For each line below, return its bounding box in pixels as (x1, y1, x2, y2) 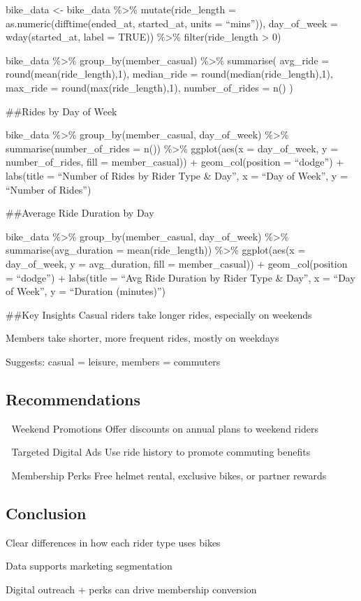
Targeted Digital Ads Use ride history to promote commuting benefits (11, 444, 311, 459)
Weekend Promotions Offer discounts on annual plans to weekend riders (11, 421, 318, 435)
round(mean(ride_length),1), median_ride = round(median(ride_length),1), (6, 66, 333, 81)
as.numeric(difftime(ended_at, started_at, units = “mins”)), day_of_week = (6, 15, 338, 30)
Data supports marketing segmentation (6, 558, 172, 573)
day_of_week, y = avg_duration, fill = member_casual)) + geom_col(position (6, 256, 348, 270)
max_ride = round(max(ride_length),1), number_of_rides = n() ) (6, 80, 293, 94)
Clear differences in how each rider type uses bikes (6, 535, 221, 549)
